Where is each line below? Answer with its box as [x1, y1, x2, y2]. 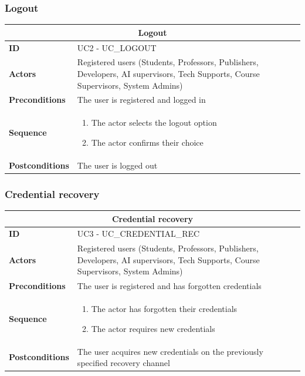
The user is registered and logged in [77, 93, 206, 106]
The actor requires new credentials [91, 322, 215, 334]
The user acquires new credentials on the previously [77, 345, 263, 357]
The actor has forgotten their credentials [91, 303, 238, 315]
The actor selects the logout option [91, 116, 217, 129]
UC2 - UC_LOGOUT [77, 41, 157, 53]
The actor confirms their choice [91, 136, 204, 148]
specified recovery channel [77, 357, 170, 369]
